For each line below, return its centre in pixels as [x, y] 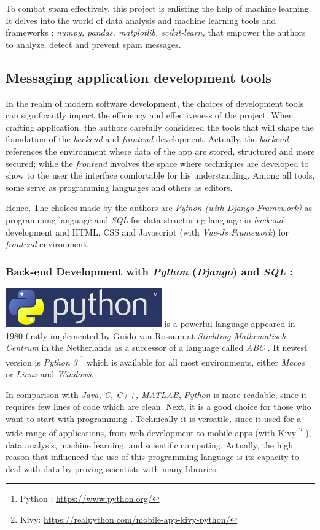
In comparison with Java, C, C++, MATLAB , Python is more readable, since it [156, 394]
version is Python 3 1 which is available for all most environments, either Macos [155, 361]
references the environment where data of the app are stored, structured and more [160, 151]
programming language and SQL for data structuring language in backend [144, 219]
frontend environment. [47, 244]
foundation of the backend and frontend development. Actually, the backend [147, 139]
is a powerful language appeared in [230, 323]
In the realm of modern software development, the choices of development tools [155, 103]
